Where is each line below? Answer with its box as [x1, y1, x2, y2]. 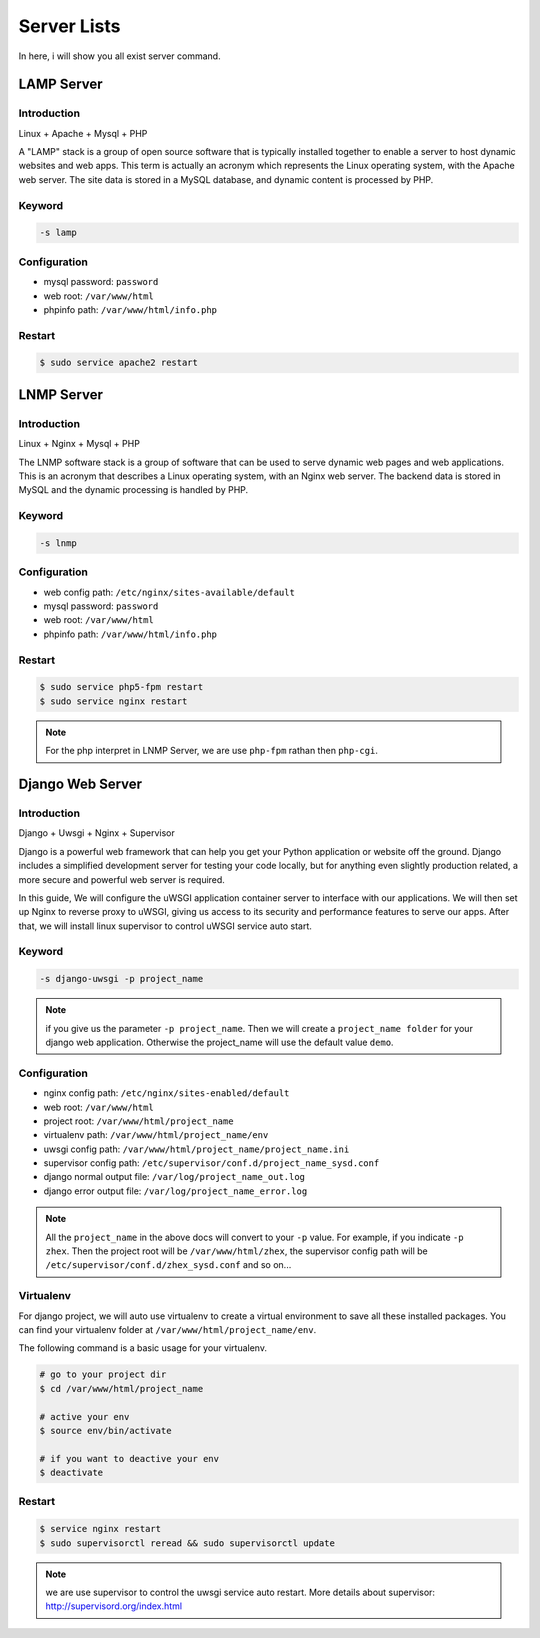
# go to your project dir [39, 1369, 167, 1380]
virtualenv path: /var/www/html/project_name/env [43, 1129, 269, 1141]
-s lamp [39, 227, 77, 239]
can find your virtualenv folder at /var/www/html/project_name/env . [18, 1323, 317, 1335]
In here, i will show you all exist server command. [18, 50, 221, 62]
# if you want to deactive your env [39, 1453, 220, 1464]
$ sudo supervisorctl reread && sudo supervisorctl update [39, 1537, 335, 1549]
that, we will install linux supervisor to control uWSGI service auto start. [18, 920, 312, 932]
